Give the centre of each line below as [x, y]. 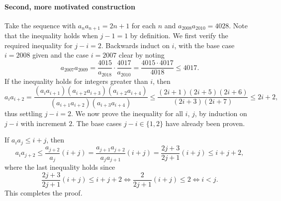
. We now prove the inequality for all [127, 113]
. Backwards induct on [135, 45]
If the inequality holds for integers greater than [76, 81]
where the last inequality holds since [60, 167]
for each [144, 25]
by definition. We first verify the [179, 35]
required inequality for [39, 45]
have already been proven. [205, 123]
